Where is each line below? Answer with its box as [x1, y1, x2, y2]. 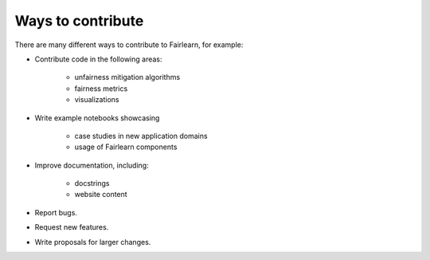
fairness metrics [74, 84, 128, 93]
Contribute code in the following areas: [34, 54, 162, 64]
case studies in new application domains [74, 131, 208, 140]
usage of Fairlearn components [74, 142, 178, 152]
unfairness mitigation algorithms [74, 73, 181, 82]
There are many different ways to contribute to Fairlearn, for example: [14, 40, 244, 49]
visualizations [74, 95, 119, 104]
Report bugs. [34, 207, 77, 217]
